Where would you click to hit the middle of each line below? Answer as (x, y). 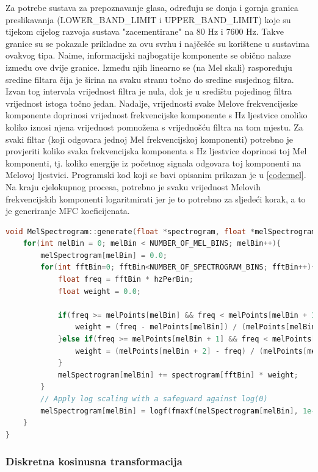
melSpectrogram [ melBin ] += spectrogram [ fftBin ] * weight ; (178, 375)
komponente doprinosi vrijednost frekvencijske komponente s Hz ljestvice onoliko (157, 115)
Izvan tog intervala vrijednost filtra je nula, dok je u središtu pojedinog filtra (149, 91)
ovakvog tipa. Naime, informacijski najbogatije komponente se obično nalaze (148, 55)
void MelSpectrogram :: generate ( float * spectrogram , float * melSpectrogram (161, 231)
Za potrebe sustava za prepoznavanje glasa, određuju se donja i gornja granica (152, 7)
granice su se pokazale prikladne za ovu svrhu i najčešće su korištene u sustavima (158, 43)
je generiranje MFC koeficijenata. (68, 211)
